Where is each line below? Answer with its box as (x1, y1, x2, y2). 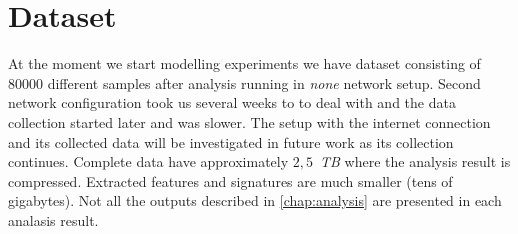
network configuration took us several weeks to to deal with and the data (8, 92, 456, 113)
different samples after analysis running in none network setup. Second (47, 72, 481, 93)
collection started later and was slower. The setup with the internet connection (8, 111, 491, 132)
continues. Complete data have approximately (8, 151, 289, 172)
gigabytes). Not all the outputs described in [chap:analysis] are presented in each (8, 190, 502, 211)
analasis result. (8, 209, 99, 230)
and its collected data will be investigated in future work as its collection (8, 131, 454, 152)
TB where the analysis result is (320, 151, 511, 172)
